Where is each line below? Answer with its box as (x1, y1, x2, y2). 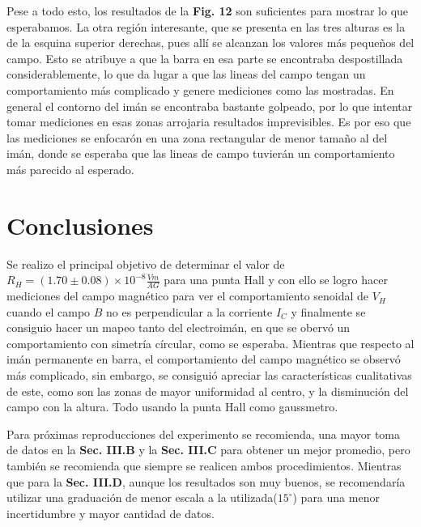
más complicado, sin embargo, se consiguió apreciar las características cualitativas (6, 367, 412, 384)
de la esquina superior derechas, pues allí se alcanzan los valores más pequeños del (6, 34, 415, 51)
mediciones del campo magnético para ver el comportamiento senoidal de (6, 287, 369, 304)
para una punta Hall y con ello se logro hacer (164, 271, 388, 288)
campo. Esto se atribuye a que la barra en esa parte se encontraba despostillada (6, 49, 403, 66)
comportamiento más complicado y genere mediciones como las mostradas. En (6, 81, 394, 98)
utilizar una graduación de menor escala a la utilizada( (6, 489, 278, 506)
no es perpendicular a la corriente (106, 303, 273, 320)
